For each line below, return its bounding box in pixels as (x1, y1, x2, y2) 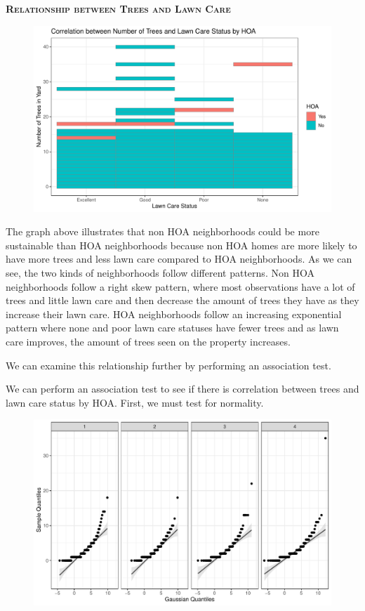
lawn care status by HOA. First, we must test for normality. (6, 395, 264, 409)
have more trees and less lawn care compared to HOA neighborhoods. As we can (6, 251, 352, 266)
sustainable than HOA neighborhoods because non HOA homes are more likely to (6, 237, 357, 252)
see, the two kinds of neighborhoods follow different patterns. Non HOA (6, 265, 314, 280)
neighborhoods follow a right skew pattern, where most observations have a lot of (6, 279, 355, 294)
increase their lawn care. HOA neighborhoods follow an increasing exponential (6, 306, 342, 321)
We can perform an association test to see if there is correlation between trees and (6, 381, 359, 396)
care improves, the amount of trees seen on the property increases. (6, 334, 291, 348)
